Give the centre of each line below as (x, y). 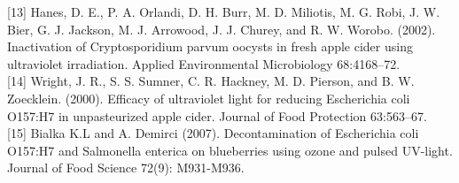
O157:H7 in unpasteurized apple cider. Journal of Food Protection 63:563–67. (217, 115)
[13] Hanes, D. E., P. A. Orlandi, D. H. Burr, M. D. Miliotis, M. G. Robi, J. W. (224, 11)
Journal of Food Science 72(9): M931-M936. (126, 168)
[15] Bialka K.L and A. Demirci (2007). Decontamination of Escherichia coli (213, 133)
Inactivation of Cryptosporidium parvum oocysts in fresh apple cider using (210, 46)
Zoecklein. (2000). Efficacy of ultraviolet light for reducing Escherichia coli (209, 98)
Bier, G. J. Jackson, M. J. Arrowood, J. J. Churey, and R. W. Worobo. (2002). (222, 29)
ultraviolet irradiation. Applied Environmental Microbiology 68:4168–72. (204, 63)
